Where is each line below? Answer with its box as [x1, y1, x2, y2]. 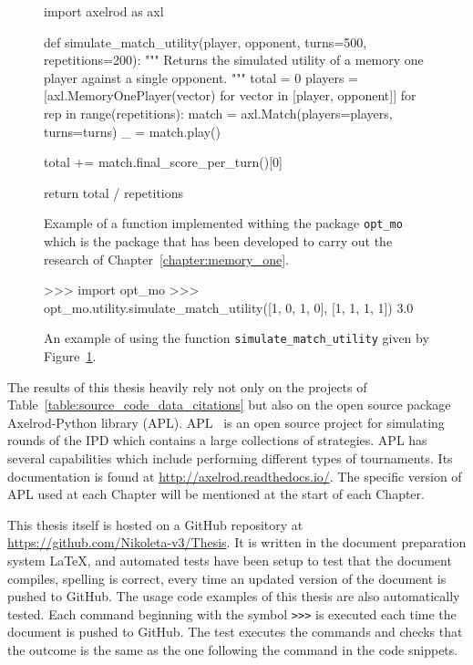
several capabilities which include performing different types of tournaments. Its [7, 449, 453, 467]
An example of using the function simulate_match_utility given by [44, 328, 429, 348]
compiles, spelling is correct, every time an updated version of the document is [7, 568, 447, 587]
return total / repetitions [44, 182, 184, 202]
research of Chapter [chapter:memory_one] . [44, 249, 290, 268]
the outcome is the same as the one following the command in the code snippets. [7, 640, 458, 659]
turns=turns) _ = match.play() [44, 121, 221, 140]
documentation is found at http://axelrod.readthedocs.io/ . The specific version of [7, 466, 462, 485]
